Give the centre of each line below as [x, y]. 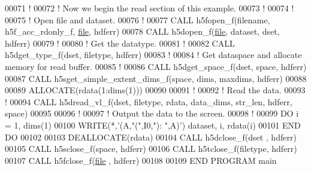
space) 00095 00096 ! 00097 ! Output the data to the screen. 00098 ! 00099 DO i [152, 113]
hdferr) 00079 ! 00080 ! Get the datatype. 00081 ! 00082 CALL [120, 43]
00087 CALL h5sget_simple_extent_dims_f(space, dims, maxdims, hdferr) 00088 [156, 78]
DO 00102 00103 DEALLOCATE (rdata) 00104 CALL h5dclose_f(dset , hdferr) [151, 137]
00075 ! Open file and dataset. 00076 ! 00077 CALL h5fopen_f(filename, [138, 19]
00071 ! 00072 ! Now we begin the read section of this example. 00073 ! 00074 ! [150, 8]
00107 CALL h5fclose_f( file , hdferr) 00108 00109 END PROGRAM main [141, 160]
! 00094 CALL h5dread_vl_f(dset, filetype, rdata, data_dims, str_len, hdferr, [149, 101]
